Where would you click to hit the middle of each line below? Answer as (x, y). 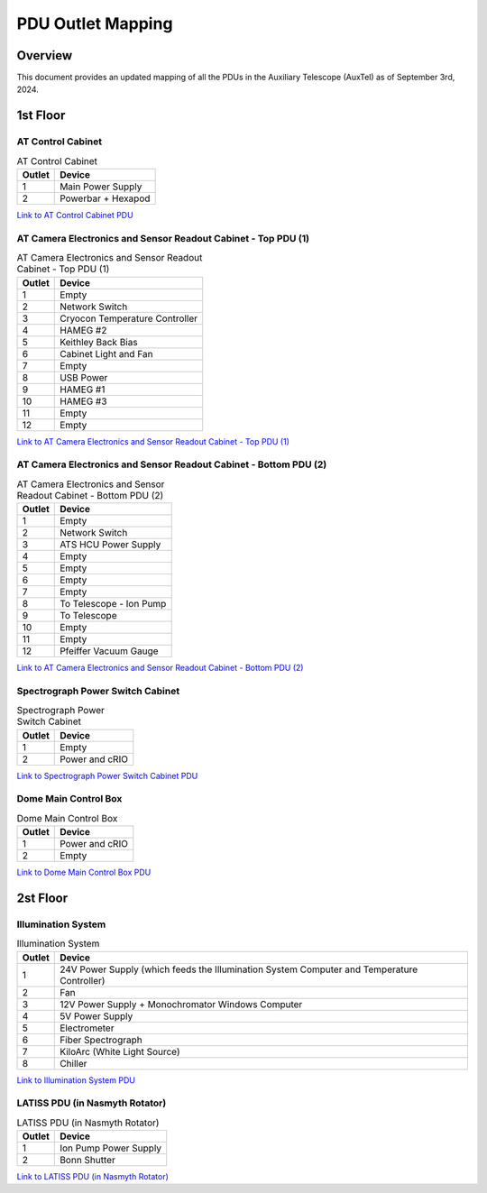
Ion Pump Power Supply (111, 1148)
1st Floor (41, 116)
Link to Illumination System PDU (76, 1080)
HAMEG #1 (83, 390)
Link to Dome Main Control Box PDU (84, 872)
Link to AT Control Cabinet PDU (75, 215)
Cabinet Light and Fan (106, 353)
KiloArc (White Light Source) (120, 1051)
